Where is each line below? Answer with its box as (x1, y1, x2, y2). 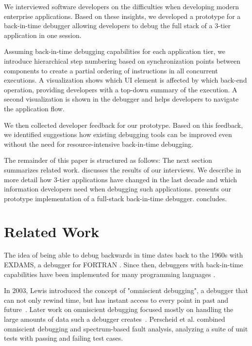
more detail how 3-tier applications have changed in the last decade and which (4, 174, 237, 184)
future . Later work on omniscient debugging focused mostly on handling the (4, 304, 234, 314)
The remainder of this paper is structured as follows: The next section (4, 155, 212, 165)
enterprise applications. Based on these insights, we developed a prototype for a (4, 11, 241, 21)
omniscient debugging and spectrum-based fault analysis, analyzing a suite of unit (4, 323, 248, 333)
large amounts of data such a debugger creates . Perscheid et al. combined (4, 313, 225, 324)
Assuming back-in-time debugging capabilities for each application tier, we (4, 46, 226, 56)
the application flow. (4, 103, 65, 113)
